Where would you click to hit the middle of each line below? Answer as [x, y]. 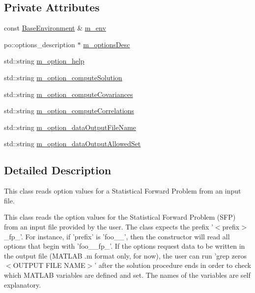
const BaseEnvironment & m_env [55, 28]
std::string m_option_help [44, 61]
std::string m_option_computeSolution [63, 77]
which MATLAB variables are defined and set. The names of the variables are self [127, 275]
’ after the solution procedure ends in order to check [173, 265]
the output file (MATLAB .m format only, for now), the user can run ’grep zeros [125, 255]
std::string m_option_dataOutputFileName [70, 127]
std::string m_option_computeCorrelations [69, 111]
